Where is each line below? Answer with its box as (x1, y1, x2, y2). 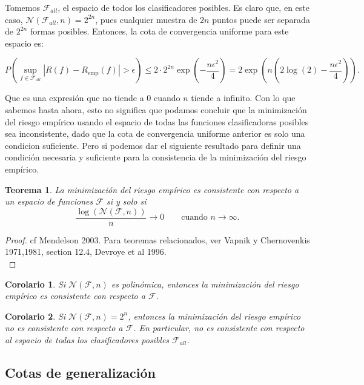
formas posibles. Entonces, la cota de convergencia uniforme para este (30, 25, 289, 38)
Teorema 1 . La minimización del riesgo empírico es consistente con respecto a (5, 183, 299, 196)
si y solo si (106, 195, 147, 208)
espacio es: (5, 36, 44, 49)
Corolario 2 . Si (5, 309, 65, 322)
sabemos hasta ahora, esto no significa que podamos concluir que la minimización (5, 103, 307, 116)
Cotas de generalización (5, 363, 156, 381)
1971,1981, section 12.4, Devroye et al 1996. (5, 245, 167, 258)
